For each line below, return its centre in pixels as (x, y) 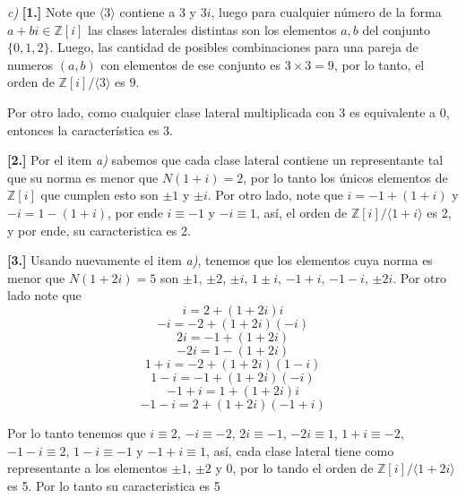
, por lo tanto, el (379, 64)
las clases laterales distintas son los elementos (212, 29)
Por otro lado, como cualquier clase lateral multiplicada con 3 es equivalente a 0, (229, 112)
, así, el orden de (302, 212)
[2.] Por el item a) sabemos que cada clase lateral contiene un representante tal (225, 160)
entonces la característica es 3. (90, 129)
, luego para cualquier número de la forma (326, 12)
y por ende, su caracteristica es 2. (99, 230)
